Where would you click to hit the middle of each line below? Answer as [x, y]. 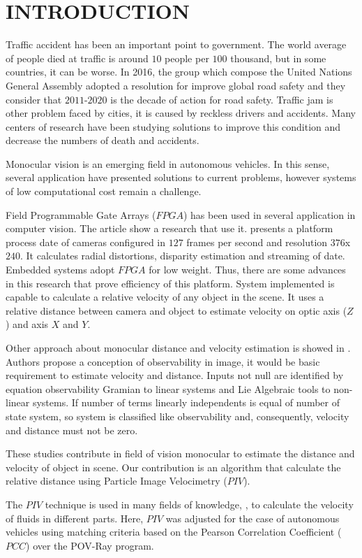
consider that [34, 99]
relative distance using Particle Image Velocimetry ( [116, 481]
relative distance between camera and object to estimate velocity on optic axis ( [176, 310]
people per [187, 58]
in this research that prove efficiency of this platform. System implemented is [170, 283]
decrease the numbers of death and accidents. [103, 140]
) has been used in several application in [269, 214]
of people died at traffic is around [77, 58]
